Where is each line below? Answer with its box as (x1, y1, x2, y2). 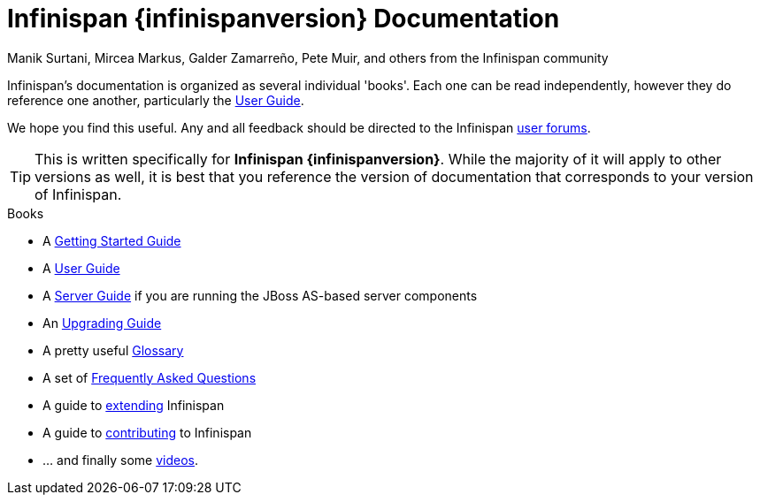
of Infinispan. (35, 185, 122, 203)
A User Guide (42, 260, 120, 276)
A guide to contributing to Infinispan (42, 424, 252, 440)
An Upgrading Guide (42, 315, 162, 331)
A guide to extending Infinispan (42, 397, 225, 413)
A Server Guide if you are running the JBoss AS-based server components (42, 287, 478, 303)
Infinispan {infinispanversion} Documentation (7, 4, 560, 34)
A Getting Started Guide (42, 232, 181, 248)
